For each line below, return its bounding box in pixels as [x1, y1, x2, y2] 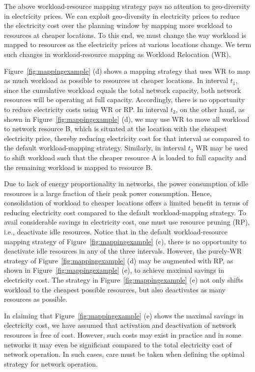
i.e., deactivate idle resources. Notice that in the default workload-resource [4, 227, 228, 237]
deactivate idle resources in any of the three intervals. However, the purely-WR [4, 246, 242, 256]
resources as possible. [4, 294, 68, 304]
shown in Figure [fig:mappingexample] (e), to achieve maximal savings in [4, 265, 225, 275]
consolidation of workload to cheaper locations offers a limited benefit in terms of [4, 198, 249, 208]
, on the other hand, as [175, 104, 245, 114]
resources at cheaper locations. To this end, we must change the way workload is [4, 29, 246, 40]
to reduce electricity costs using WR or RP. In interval [4, 104, 169, 114]
